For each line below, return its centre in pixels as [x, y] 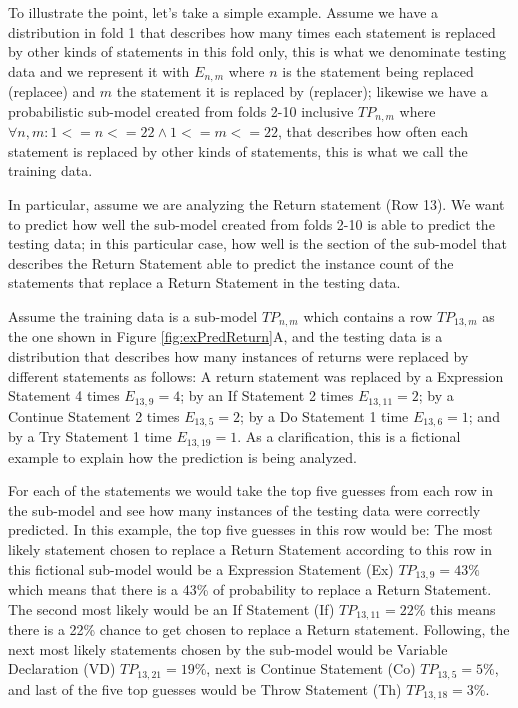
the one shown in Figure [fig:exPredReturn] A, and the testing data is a [225, 336]
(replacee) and [52, 91]
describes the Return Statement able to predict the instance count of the [231, 262]
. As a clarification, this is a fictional [349, 436]
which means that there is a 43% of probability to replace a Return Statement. [250, 589]
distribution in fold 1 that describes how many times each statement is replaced [252, 31]
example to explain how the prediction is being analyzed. [182, 456]
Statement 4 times [64, 395]
